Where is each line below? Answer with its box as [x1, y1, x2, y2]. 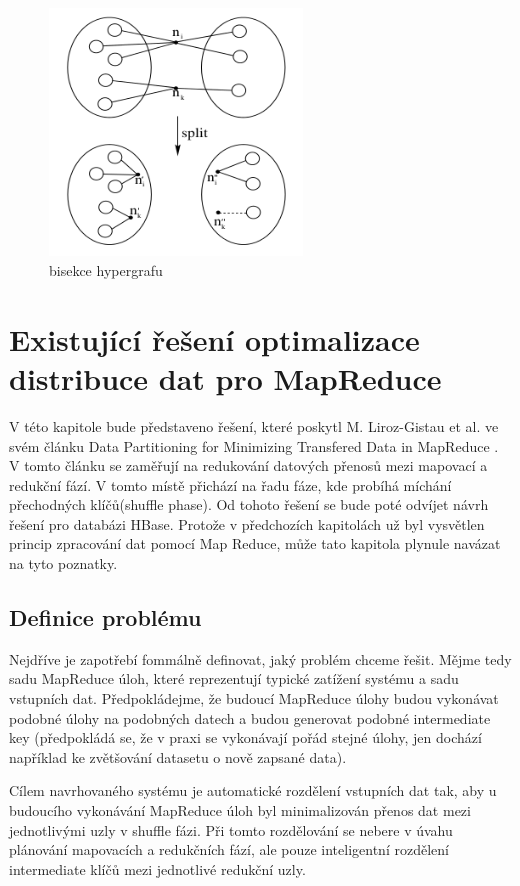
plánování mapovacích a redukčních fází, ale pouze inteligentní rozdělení [9, 839, 449, 860]
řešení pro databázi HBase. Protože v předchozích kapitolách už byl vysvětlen [9, 513, 485, 534]
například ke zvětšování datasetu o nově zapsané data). [9, 746, 347, 767]
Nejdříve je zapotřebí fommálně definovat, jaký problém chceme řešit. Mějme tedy [9, 648, 512, 669]
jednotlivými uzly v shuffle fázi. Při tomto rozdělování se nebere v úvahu [9, 819, 453, 840]
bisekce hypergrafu [49, 260, 163, 281]
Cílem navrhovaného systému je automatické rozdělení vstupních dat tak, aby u [9, 780, 497, 801]
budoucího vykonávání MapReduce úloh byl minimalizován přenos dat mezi [9, 800, 471, 821]
